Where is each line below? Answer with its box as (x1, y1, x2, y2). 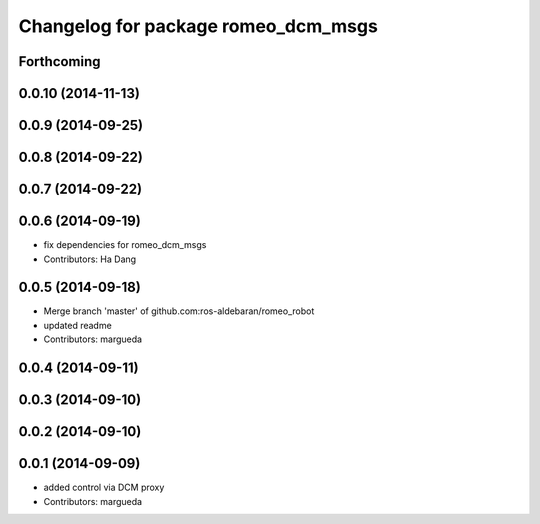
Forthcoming (18, 53, 101, 70)
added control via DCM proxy (43, 481, 165, 494)
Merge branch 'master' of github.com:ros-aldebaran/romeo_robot (43, 305, 315, 317)
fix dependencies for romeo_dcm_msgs (43, 239, 207, 251)
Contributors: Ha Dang (43, 253, 137, 265)
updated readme (43, 319, 112, 331)
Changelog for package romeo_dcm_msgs (18, 15, 379, 37)
